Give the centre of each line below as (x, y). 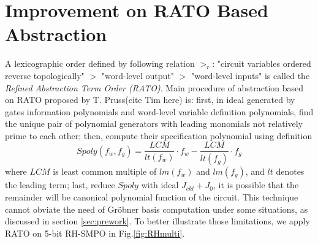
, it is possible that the (256, 185)
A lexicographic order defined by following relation (100, 63)
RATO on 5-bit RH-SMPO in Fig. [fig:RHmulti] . (95, 233)
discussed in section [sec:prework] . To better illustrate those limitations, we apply (157, 221)
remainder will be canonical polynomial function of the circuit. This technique (152, 196)
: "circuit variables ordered (262, 63)
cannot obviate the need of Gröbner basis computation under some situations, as (157, 209)
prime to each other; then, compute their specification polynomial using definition (159, 135)
